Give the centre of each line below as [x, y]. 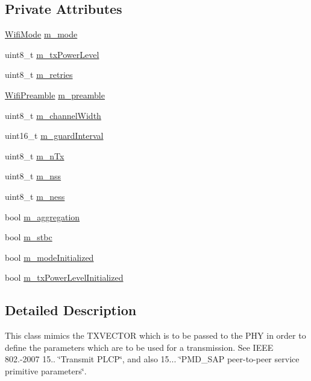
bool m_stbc [29, 237]
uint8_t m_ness [35, 196]
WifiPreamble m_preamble [55, 94]
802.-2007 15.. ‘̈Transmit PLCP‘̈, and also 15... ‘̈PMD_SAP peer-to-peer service [152, 359]
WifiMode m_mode [41, 34]
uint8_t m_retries [39, 75]
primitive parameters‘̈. [46, 370]
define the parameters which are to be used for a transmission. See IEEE [139, 347]
